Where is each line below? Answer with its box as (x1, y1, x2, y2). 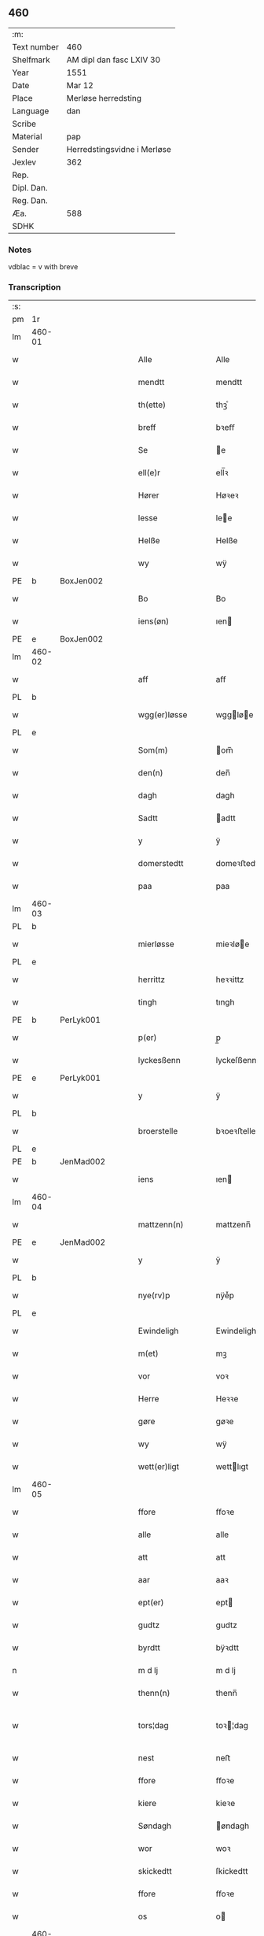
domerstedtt (137, 858, 184, 869)
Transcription (8, 282, 61, 293)
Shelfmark (12, 54, 50, 65)
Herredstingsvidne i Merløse (66, 143, 171, 154)
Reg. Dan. (12, 194, 49, 205)
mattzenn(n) (137, 1220, 184, 1231)
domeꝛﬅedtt (215, 858, 261, 869)
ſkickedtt (215, 1866, 248, 1877)
